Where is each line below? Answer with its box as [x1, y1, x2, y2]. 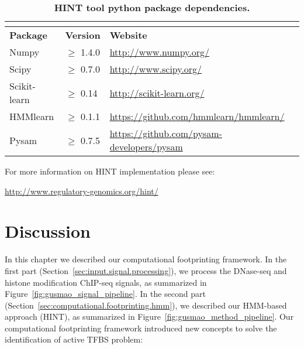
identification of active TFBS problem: [5, 333, 143, 345]
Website [109, 28, 147, 42]
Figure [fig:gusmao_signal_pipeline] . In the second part [5, 288, 206, 300]
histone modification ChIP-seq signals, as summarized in [5, 276, 207, 288]
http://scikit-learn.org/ [109, 85, 205, 100]
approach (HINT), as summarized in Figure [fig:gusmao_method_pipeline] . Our [5, 310, 294, 323]
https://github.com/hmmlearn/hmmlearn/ [109, 110, 285, 123]
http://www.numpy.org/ [109, 45, 209, 59]
